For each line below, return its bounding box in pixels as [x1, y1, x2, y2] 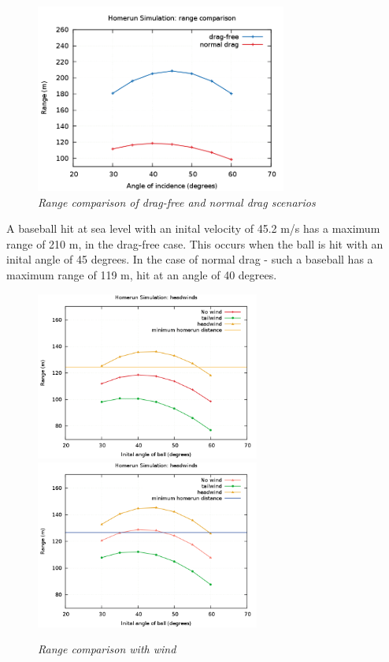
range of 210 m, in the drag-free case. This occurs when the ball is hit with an [6, 235, 383, 252]
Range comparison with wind [38, 641, 176, 657]
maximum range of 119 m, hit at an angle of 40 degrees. [6, 266, 277, 282]
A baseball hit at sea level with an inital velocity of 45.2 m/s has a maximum [6, 220, 380, 237]
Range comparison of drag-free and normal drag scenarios [38, 193, 316, 210]
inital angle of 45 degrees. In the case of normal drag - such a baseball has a [6, 251, 373, 267]
